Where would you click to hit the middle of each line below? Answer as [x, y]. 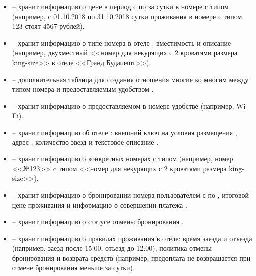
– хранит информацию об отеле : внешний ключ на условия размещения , [125, 132]
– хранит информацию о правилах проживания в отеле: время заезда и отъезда [132, 238]
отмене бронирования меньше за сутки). [73, 267]
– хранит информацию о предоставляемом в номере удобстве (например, [123, 105]
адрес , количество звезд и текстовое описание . [85, 142]
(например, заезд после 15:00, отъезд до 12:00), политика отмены [112, 248]
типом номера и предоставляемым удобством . [83, 89]
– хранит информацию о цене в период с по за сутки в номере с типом [120, 6]
